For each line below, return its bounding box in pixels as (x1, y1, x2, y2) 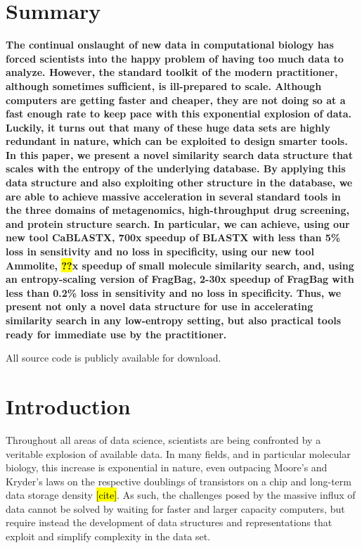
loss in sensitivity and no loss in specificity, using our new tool (6, 244, 314, 259)
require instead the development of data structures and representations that (6, 515, 332, 530)
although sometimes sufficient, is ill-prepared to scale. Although (6, 78, 322, 93)
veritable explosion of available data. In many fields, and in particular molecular (6, 446, 351, 461)
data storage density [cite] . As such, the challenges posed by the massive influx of (6, 488, 356, 502)
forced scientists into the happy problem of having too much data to (6, 51, 344, 65)
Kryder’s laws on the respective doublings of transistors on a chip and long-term (6, 473, 351, 488)
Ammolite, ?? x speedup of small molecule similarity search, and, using (6, 257, 354, 272)
